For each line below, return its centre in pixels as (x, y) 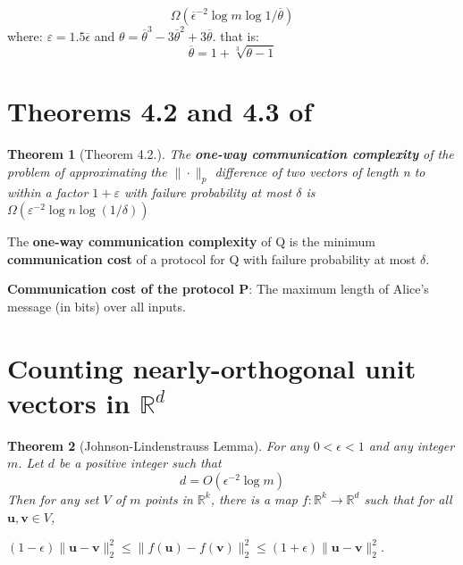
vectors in (69, 402)
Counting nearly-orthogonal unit (212, 367)
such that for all (408, 499)
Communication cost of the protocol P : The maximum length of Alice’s (218, 289)
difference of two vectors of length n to (320, 171)
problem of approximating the (87, 171)
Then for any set (53, 499)
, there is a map (254, 499)
